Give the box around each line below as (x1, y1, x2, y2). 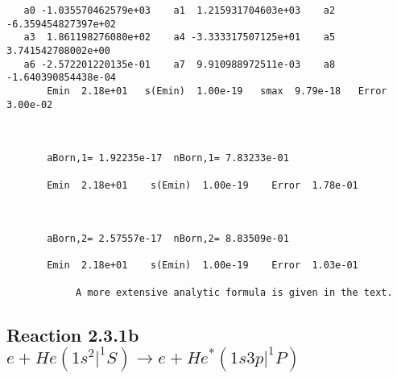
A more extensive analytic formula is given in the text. (75, 286, 393, 298)
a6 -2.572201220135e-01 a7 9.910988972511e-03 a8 (23, 58, 336, 70)
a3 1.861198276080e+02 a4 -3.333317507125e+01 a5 (23, 31, 336, 44)
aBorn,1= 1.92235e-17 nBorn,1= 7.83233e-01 (47, 152, 289, 164)
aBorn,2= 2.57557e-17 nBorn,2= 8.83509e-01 (47, 233, 289, 245)
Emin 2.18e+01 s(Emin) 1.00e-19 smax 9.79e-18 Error (47, 85, 387, 97)
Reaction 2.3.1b (6, 322, 139, 347)
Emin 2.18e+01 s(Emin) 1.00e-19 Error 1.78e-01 (47, 179, 358, 191)
